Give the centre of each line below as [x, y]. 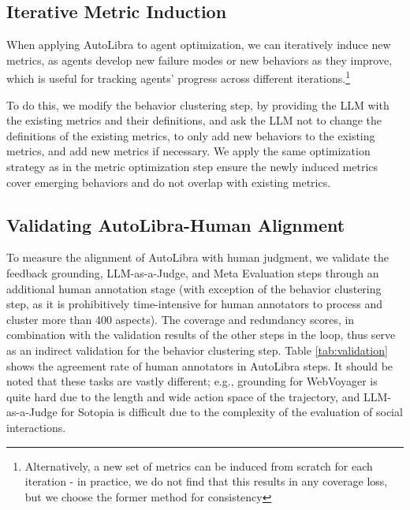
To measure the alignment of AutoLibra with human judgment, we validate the [198, 257]
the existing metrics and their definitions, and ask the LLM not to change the [194, 120]
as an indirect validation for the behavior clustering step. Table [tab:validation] [197, 350]
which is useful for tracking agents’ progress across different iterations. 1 [179, 77]
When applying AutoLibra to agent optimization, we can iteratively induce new [199, 45]
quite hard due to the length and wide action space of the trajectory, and [183, 396]
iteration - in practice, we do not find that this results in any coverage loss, [206, 481]
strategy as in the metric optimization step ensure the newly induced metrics [192, 167]
